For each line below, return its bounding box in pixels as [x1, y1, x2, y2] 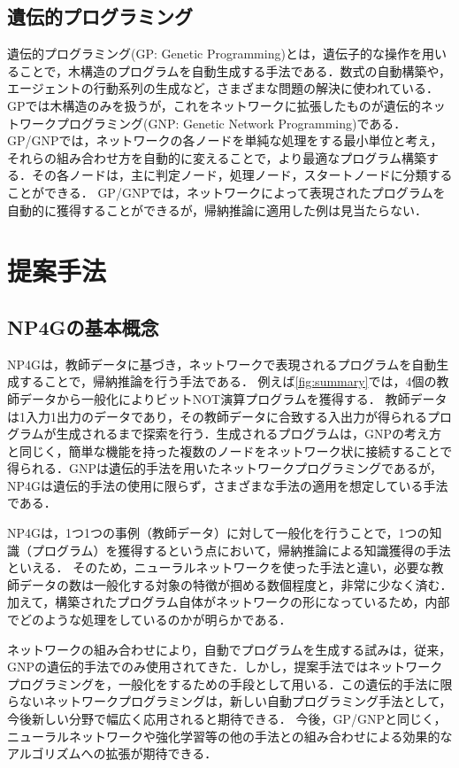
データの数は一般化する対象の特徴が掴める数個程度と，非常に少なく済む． [19, 575, 453, 593]
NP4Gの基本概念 [7, 313, 159, 340]
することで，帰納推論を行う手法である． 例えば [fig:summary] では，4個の [19, 372, 437, 391]
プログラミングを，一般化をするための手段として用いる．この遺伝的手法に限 [7, 674, 453, 693]
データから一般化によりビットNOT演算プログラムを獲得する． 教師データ [19, 389, 448, 407]
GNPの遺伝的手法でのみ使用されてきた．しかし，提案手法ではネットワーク [7, 657, 443, 676]
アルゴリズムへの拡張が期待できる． [7, 744, 218, 763]
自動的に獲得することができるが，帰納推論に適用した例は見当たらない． [7, 200, 427, 219]
